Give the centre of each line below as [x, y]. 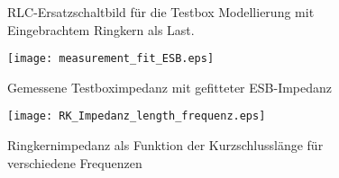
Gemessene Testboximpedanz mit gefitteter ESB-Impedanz [170, 87]
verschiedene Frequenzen [75, 162]
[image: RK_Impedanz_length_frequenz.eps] [137, 116]
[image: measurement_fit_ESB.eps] [111, 59]
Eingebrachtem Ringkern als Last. [101, 29]
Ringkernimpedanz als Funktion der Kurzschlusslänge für [165, 145]
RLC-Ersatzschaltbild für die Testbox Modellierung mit [161, 12]
